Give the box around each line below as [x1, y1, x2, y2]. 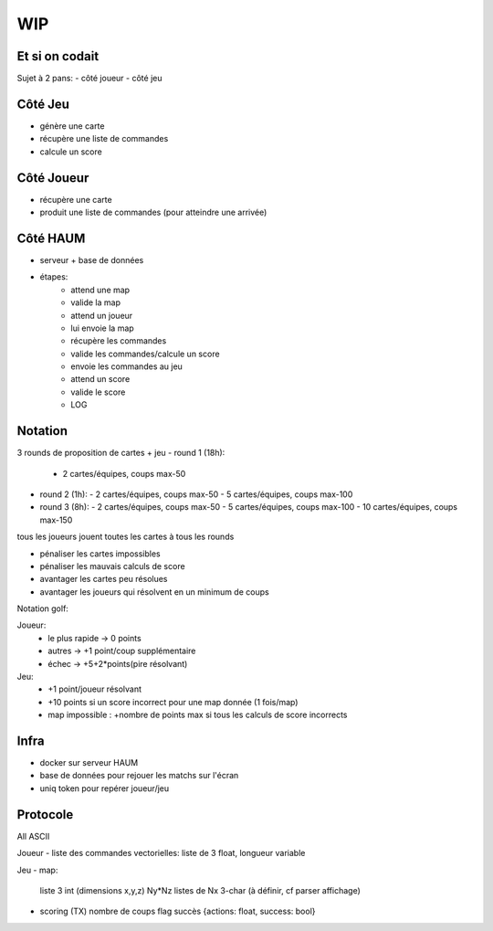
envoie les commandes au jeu [70, 361, 183, 372]
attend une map [70, 284, 131, 295]
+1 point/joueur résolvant [47, 683, 142, 694]
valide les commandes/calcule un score [70, 348, 220, 359]
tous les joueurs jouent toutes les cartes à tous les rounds [16, 531, 235, 543]
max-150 [39, 514, 73, 525]
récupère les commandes [70, 335, 167, 346]
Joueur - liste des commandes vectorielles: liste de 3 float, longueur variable [16, 848, 306, 859]
